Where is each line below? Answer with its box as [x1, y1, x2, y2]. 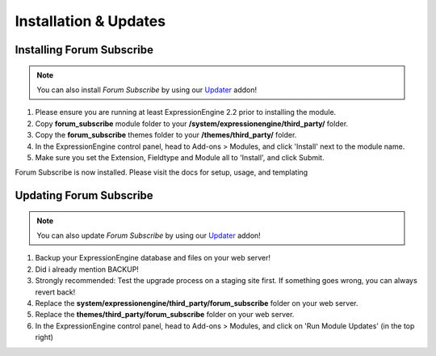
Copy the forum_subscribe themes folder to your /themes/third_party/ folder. [35, 130, 297, 140]
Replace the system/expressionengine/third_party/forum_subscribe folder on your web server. [35, 299, 358, 308]
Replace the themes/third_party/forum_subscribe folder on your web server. [35, 310, 295, 320]
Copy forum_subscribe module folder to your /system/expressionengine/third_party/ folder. [35, 118, 349, 129]
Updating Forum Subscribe [15, 189, 153, 202]
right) [35, 333, 54, 342]
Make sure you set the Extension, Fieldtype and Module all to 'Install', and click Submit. [35, 152, 325, 162]
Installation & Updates [15, 12, 166, 30]
